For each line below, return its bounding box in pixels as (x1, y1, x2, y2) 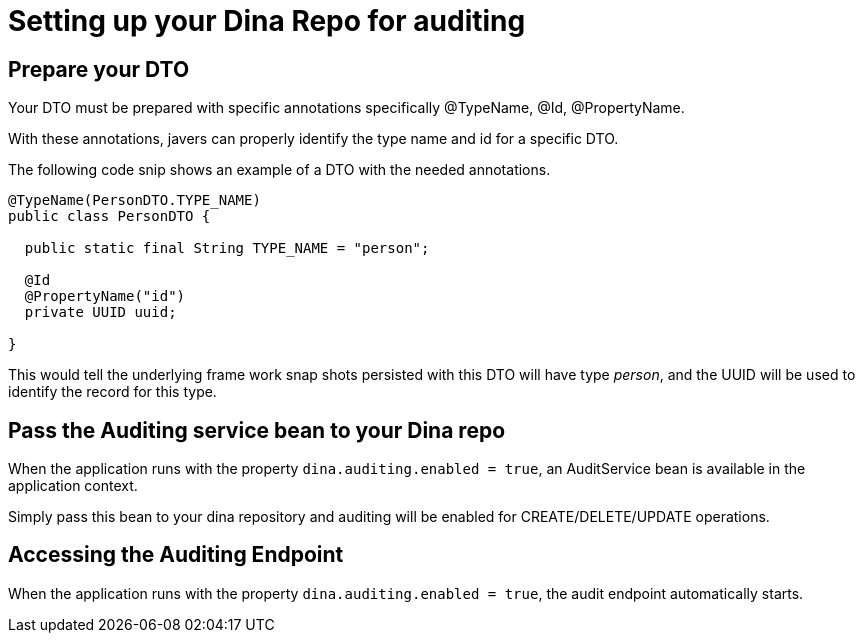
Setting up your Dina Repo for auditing (8, 4, 526, 38)
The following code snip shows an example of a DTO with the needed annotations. (8, 161, 551, 179)
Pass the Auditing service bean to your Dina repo (8, 417, 506, 443)
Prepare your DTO (8, 56, 190, 82)
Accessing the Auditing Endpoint (8, 542, 344, 568)
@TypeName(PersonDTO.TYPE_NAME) (8, 192, 261, 209)
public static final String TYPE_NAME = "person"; (24, 240, 430, 257)
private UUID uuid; (24, 304, 177, 321)
